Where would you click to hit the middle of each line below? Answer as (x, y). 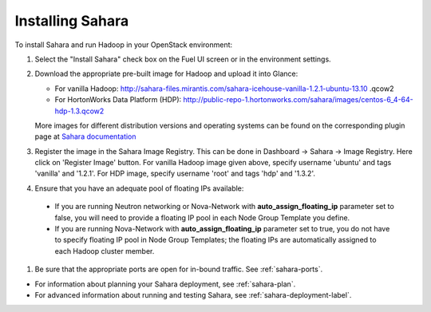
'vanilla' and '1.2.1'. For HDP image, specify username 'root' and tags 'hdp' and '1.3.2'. (175, 174)
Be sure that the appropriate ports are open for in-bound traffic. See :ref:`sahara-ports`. (179, 269)
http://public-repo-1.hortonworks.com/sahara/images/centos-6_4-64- (299, 100)
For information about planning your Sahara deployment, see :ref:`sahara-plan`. (165, 284)
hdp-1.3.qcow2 (79, 111)
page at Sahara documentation (85, 136)
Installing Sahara (72, 21)
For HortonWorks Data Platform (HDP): (118, 100)
